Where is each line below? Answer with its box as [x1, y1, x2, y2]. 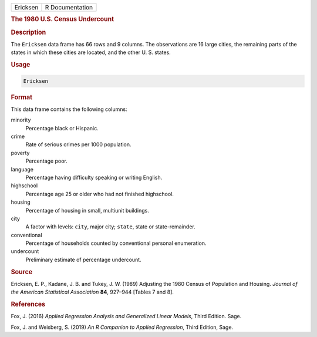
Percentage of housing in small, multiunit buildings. [25, 207, 150, 214]
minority [11, 116, 31, 123]
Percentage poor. [25, 157, 68, 164]
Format [11, 93, 32, 101]
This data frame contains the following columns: [11, 106, 127, 113]
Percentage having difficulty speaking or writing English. [25, 174, 163, 181]
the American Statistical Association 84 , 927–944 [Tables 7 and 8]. [11, 288, 174, 296]
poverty [11, 149, 30, 156]
